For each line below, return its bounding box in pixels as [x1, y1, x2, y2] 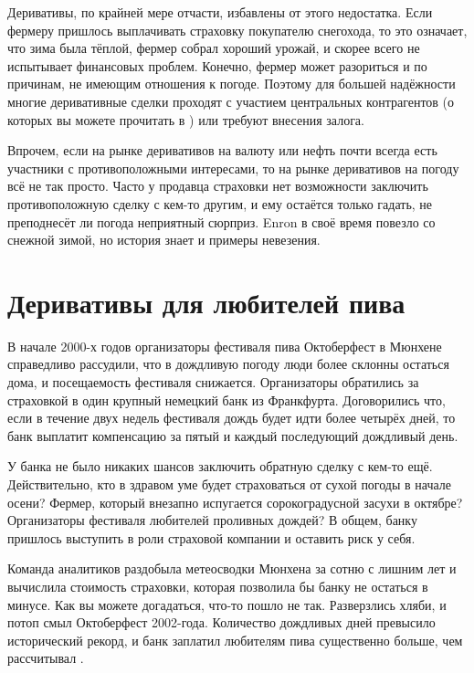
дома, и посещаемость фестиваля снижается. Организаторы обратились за [7, 373, 419, 392]
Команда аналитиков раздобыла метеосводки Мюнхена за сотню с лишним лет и [7, 559, 457, 578]
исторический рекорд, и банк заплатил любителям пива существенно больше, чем [7, 630, 463, 649]
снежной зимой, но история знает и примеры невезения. [7, 230, 321, 249]
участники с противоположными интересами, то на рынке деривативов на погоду [7, 158, 459, 177]
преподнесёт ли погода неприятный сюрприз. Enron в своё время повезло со [7, 212, 436, 231]
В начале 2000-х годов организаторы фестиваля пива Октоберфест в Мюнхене [7, 336, 442, 355]
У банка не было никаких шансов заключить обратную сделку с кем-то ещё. [7, 457, 433, 476]
